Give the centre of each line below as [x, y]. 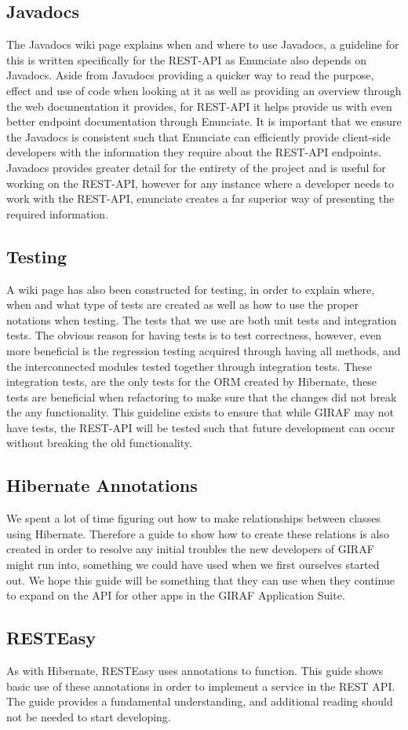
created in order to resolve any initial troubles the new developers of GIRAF [190, 549]
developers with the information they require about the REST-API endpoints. [194, 152]
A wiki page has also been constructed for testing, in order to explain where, [191, 289]
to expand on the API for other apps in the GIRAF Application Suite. [176, 595]
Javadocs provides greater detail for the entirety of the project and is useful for [196, 167]
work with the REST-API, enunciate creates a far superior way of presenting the [200, 198]
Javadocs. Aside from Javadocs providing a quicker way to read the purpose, [190, 75]
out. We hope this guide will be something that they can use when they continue [200, 580]
